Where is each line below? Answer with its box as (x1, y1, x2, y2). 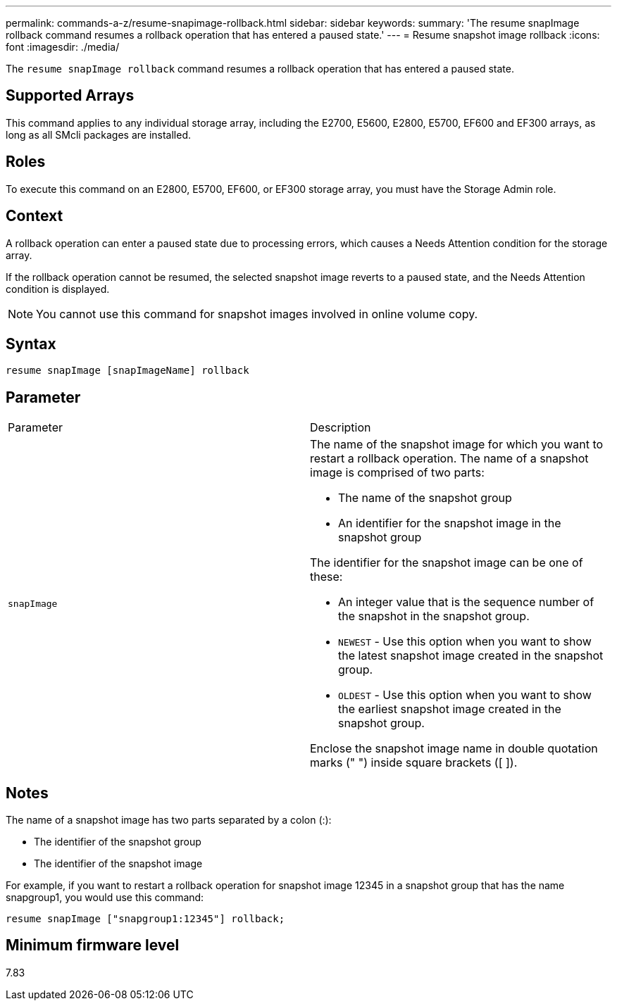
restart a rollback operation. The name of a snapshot (310, 451, 589, 466)
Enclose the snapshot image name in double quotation (310, 741, 598, 756)
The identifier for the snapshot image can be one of (310, 555, 583, 570)
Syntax (6, 334, 56, 353)
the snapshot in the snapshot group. (338, 609, 530, 624)
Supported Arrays (6, 87, 135, 105)
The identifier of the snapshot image (34, 857, 203, 870)
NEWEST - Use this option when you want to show (338, 634, 592, 649)
